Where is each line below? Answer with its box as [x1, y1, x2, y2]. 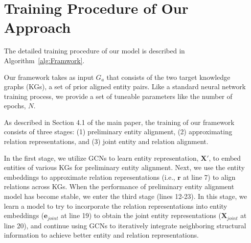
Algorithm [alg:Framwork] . [4, 55, 85, 65]
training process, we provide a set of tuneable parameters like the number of [4, 91, 232, 101]
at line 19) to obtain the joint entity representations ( [61, 210, 221, 220]
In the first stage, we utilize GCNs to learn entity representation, [4, 152, 199, 163]
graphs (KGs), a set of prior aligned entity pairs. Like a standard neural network [4, 81, 246, 92]
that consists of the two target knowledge [106, 72, 230, 82]
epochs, [4, 100, 26, 111]
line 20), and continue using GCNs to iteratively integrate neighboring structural [4, 220, 246, 230]
